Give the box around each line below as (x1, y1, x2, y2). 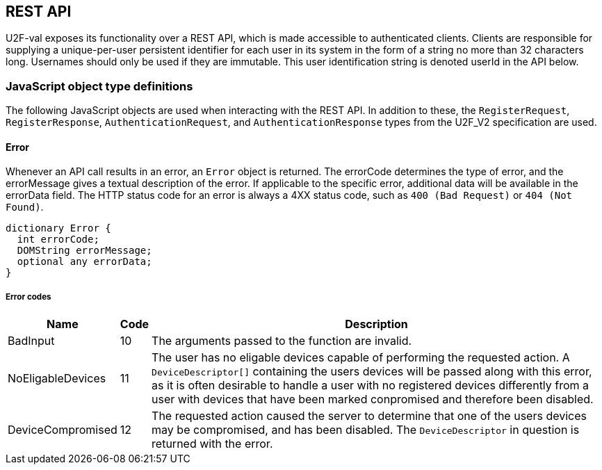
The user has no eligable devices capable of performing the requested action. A (152, 350, 570, 365)
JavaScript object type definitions (6, 79, 193, 93)
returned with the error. (152, 437, 273, 451)
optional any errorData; (17, 256, 152, 268)
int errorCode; (17, 234, 99, 245)
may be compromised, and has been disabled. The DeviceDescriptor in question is (152, 423, 580, 437)
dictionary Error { (6, 222, 111, 234)
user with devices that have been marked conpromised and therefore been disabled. (152, 392, 594, 407)
